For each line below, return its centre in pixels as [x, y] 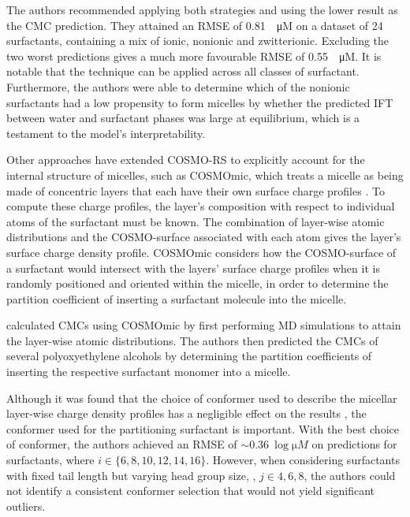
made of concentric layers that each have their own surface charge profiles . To [196, 190]
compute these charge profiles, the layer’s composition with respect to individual [201, 206]
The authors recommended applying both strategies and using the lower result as [202, 9]
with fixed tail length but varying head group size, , [131, 475]
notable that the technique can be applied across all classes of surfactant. [183, 71]
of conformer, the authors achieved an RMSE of [122, 444]
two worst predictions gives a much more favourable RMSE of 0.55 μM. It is [194, 56]
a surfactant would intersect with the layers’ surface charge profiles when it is [193, 268]
